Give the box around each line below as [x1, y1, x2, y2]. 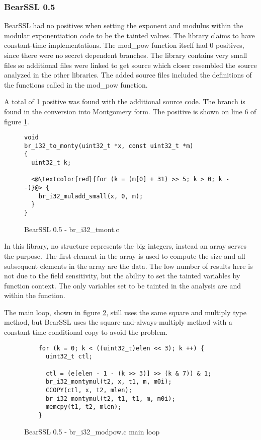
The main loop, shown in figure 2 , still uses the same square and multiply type [4, 307, 246, 317]
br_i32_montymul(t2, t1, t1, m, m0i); [45, 395, 176, 402]
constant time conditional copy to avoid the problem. [4, 327, 168, 337]
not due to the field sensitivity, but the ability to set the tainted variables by [4, 270, 240, 281]
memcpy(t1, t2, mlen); [45, 403, 122, 411]
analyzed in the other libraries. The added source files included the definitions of [4, 69, 252, 80]
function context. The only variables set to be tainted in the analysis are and [4, 280, 241, 290]
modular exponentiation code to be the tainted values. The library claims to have [4, 30, 255, 40]
